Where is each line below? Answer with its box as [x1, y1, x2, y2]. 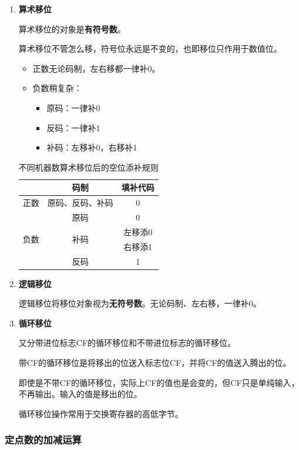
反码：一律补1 [46, 121, 100, 134]
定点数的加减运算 [5, 432, 82, 447]
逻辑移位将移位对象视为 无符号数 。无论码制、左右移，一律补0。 [18, 297, 261, 309]
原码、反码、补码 [47, 196, 113, 209]
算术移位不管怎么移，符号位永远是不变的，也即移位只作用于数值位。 [18, 42, 282, 55]
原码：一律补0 [46, 101, 100, 114]
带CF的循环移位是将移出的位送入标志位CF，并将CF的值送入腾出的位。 [18, 356, 291, 369]
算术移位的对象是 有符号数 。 [18, 22, 126, 35]
